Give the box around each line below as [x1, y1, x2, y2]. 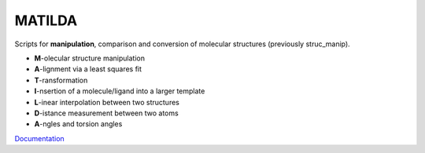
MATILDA [14, 12, 78, 29]
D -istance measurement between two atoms [34, 108, 179, 118]
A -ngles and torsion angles [34, 119, 123, 129]
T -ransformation [34, 75, 88, 85]
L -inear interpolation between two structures [34, 97, 180, 107]
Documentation [14, 133, 65, 143]
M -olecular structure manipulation [34, 53, 146, 63]
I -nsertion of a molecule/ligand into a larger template [34, 86, 205, 96]
